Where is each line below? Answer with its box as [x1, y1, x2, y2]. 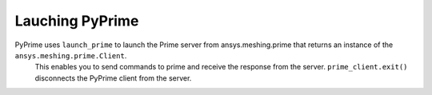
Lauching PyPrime [14, 12, 139, 30]
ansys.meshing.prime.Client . [14, 50, 127, 60]
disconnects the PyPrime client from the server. [34, 73, 192, 83]
